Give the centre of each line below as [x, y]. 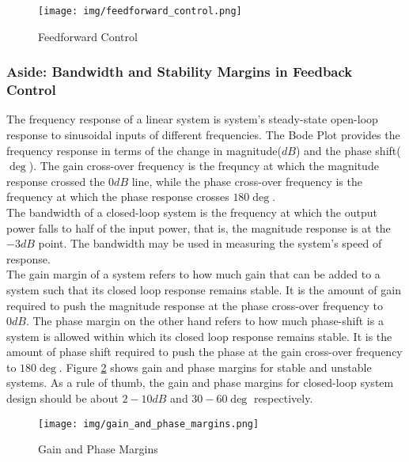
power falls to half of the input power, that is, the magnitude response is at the [199, 227]
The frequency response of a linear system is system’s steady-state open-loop [192, 119]
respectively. [283, 398]
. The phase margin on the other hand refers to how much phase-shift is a [204, 321]
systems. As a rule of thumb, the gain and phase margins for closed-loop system [200, 382]
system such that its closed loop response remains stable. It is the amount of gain [204, 289]
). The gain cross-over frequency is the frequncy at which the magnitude [204, 166]
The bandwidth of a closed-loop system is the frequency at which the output [192, 212]
